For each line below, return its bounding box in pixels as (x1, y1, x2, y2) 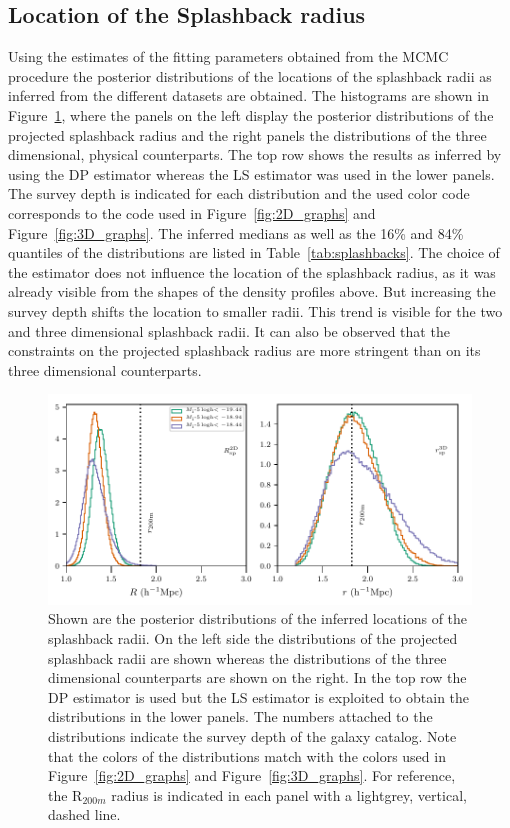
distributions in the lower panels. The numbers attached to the (48, 706, 433, 727)
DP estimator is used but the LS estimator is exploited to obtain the (48, 686, 470, 707)
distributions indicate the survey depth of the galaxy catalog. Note (48, 726, 457, 747)
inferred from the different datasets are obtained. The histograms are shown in (8, 85, 489, 106)
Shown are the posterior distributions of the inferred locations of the (48, 608, 468, 629)
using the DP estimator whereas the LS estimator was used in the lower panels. (8, 163, 495, 184)
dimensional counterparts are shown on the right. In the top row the (48, 667, 467, 688)
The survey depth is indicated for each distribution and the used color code (8, 183, 470, 204)
